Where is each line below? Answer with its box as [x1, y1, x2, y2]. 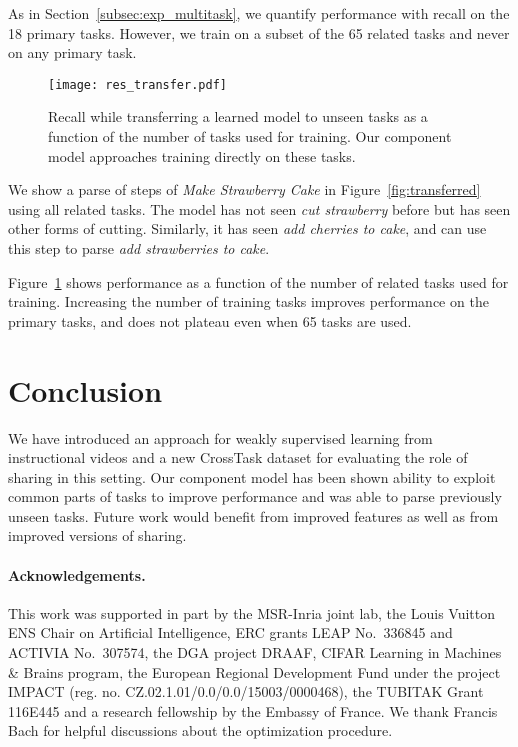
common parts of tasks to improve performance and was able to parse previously [8, 486, 502, 507]
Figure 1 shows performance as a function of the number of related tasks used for [8, 271, 509, 292]
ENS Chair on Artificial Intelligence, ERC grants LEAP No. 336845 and [8, 622, 453, 643]
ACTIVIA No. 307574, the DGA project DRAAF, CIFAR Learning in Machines [8, 642, 502, 663]
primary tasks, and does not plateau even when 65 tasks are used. [8, 310, 412, 331]
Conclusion [8, 369, 163, 410]
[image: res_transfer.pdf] [48, 77, 227, 92]
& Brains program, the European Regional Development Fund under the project [8, 661, 501, 682]
